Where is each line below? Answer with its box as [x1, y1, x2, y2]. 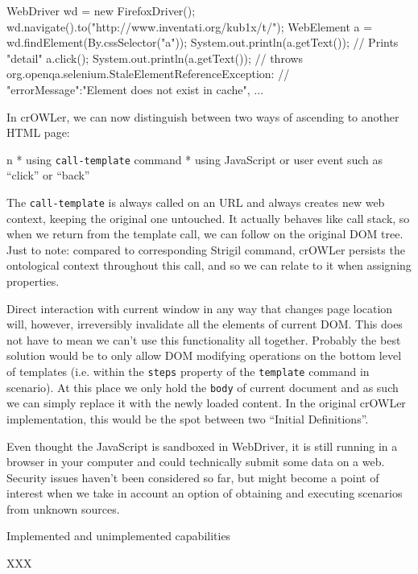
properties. [6, 273, 60, 290]
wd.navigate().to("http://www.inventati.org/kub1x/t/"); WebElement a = [6, 18, 373, 35]
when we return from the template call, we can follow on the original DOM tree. [6, 225, 404, 242]
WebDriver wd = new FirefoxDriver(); [6, 2, 196, 19]
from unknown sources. [6, 500, 120, 517]
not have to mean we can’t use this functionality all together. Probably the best [6, 331, 401, 348]
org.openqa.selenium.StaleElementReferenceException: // [6, 65, 290, 82]
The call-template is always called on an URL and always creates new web [6, 194, 385, 210]
